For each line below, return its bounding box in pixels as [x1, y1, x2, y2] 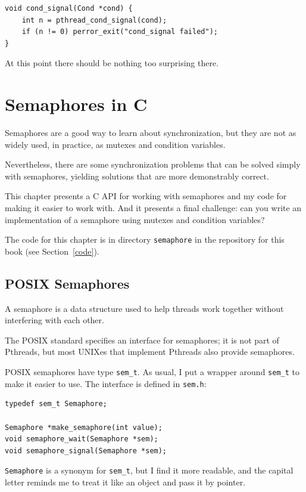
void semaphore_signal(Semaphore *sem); [5, 446, 167, 455]
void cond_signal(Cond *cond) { [5, 4, 133, 13]
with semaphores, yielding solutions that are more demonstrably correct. [5, 169, 269, 182]
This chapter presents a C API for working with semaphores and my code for [5, 190, 287, 202]
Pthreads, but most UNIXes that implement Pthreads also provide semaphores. [5, 345, 295, 358]
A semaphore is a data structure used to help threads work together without [5, 302, 284, 314]
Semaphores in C [5, 92, 148, 116]
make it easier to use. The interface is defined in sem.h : [5, 377, 207, 389]
